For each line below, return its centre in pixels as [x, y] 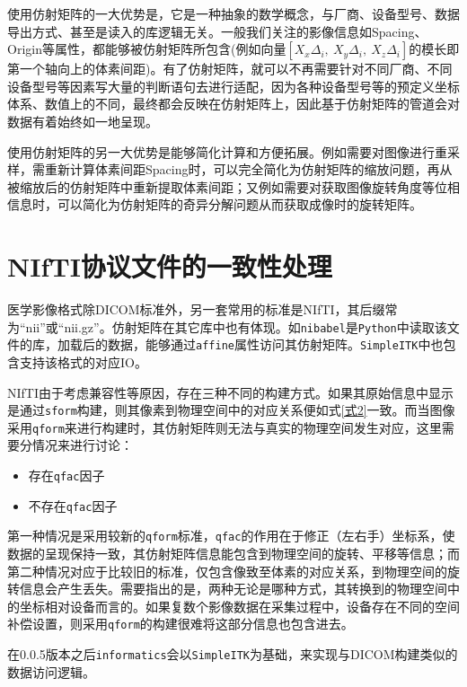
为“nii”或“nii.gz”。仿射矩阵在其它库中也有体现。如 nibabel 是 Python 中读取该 [227, 326]
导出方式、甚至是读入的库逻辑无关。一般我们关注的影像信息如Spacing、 [217, 31]
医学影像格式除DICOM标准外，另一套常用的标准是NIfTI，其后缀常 [203, 309]
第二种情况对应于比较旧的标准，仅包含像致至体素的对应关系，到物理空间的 [227, 571]
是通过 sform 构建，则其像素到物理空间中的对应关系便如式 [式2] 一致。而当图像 [231, 410]
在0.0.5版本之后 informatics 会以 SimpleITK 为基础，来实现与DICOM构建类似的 [233, 654]
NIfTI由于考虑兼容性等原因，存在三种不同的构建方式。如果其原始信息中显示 [230, 392]
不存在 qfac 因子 [73, 505]
